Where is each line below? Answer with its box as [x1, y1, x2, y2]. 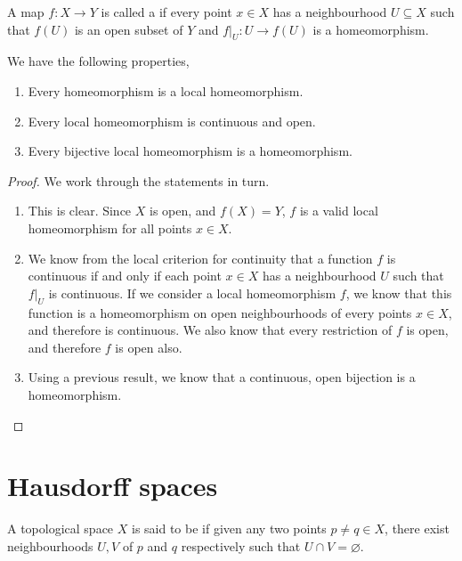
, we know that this [345, 283, 452, 302]
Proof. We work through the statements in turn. [7, 171, 270, 190]
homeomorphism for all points [28, 218, 192, 237]
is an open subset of [74, 20, 183, 38]
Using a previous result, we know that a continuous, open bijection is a [28, 368, 416, 386]
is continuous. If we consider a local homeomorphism [48, 283, 336, 302]
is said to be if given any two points [131, 519, 327, 538]
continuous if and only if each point [28, 266, 222, 285]
